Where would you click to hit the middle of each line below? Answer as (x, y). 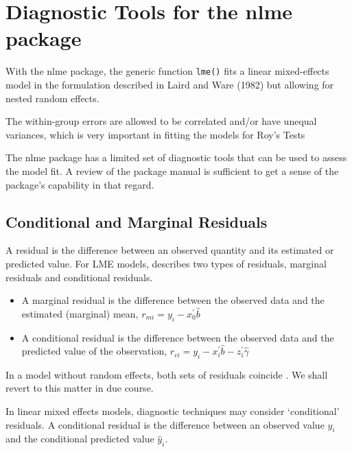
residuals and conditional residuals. (79, 277)
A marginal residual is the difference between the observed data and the (173, 300)
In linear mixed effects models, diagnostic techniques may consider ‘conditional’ (173, 411)
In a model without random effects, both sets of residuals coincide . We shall (167, 374)
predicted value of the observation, (94, 351)
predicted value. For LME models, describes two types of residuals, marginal (166, 263)
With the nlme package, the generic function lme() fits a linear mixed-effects (167, 71)
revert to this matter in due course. (80, 388)
